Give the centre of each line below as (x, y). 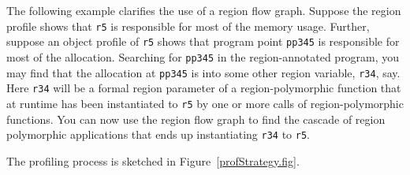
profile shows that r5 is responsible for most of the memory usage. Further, (188, 26)
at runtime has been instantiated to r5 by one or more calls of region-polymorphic (205, 103)
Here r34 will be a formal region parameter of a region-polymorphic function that (204, 88)
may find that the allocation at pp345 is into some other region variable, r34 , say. (203, 72)
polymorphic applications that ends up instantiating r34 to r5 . (158, 134)
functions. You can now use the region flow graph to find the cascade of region (196, 119)
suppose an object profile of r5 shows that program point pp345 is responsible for (203, 41)
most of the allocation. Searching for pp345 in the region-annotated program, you (203, 56)
